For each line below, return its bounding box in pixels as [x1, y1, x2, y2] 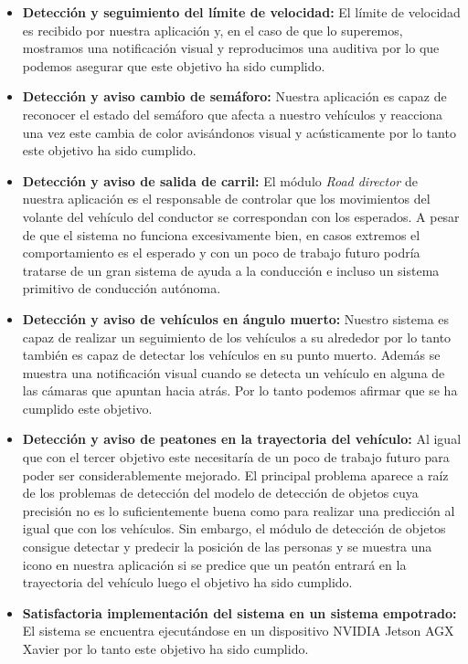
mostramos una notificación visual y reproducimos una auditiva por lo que [22, 38, 440, 58]
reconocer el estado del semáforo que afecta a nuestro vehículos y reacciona [22, 104, 443, 123]
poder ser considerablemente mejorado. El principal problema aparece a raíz [22, 465, 449, 484]
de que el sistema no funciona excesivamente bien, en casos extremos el [22, 225, 420, 244]
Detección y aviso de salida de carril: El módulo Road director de [22, 171, 418, 190]
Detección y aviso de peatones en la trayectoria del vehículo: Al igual [22, 429, 462, 448]
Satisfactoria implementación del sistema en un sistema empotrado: [22, 603, 457, 622]
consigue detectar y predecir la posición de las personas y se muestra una [22, 537, 432, 556]
